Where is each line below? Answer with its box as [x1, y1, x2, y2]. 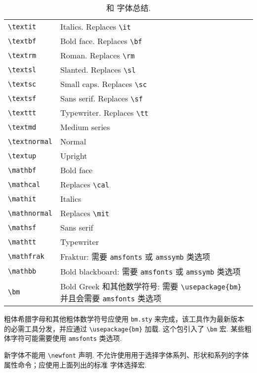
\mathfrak [8, 252, 44, 260]
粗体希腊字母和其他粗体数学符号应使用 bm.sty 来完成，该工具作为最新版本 [4, 314, 245, 324]
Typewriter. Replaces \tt [60, 107, 149, 118]
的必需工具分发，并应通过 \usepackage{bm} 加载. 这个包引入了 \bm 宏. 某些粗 [4, 323, 252, 333]
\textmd [8, 123, 37, 131]
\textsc [8, 80, 37, 88]
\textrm [8, 51, 37, 59]
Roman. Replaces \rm [60, 49, 135, 61]
